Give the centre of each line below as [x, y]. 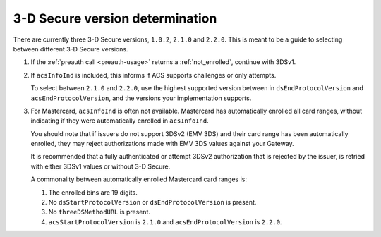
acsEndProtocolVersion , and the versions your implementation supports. [141, 98]
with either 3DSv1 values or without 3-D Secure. [101, 166]
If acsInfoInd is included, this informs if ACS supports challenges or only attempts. [153, 75]
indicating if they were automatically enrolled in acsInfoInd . [120, 121]
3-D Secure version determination [115, 18]
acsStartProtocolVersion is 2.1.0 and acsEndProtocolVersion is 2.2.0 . [165, 221]
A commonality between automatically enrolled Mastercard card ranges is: [139, 179]
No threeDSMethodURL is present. [99, 212]
